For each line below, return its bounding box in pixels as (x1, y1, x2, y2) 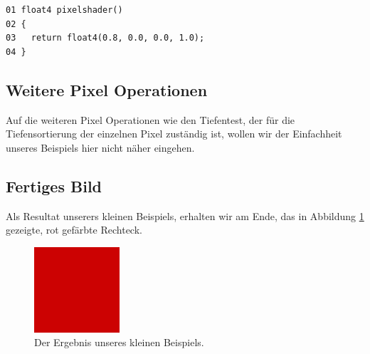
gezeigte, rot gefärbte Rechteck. (6, 222, 142, 237)
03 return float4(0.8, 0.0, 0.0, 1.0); (6, 33, 205, 43)
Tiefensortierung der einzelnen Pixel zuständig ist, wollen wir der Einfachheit (6, 126, 342, 141)
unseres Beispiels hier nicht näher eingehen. (6, 140, 195, 155)
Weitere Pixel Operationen (6, 78, 208, 100)
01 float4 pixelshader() (6, 5, 123, 15)
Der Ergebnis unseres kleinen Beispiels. (34, 335, 204, 350)
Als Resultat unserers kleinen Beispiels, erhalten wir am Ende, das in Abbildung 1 (6, 208, 364, 223)
